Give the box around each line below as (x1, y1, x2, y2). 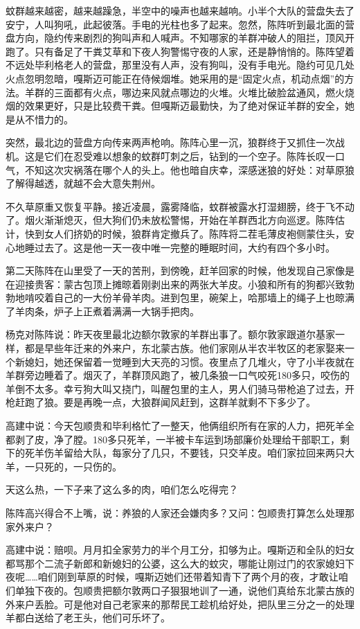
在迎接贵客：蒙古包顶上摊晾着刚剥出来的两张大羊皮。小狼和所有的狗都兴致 (6, 276, 345, 291)
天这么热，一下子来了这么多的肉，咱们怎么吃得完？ (6, 482, 238, 497)
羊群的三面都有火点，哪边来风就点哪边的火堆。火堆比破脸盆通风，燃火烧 (24, 85, 354, 99)
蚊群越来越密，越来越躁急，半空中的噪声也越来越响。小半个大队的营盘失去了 (6, 3, 354, 17)
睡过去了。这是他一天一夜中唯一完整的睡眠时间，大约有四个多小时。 (24, 240, 335, 254)
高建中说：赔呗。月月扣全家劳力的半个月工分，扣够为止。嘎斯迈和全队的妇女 (6, 542, 354, 557)
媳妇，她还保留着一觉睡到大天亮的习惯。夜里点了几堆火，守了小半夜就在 (24, 354, 354, 369)
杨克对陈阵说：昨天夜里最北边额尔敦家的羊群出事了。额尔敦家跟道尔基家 (6, 327, 335, 342)
